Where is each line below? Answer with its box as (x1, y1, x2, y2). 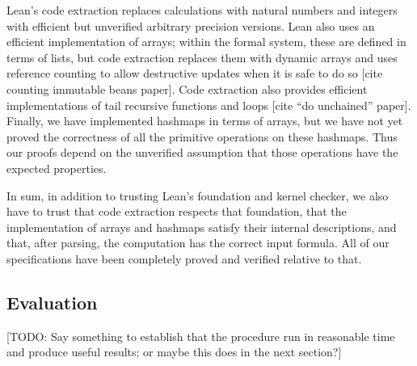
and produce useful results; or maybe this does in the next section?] (6, 343, 342, 360)
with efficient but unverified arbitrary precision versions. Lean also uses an (6, 17, 375, 34)
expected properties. (6, 159, 107, 176)
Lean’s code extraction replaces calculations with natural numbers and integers (6, 2, 398, 18)
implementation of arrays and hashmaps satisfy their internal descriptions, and (6, 218, 397, 235)
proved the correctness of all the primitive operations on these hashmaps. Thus (6, 128, 398, 145)
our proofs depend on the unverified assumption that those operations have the (6, 144, 398, 161)
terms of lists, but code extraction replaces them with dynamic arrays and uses (6, 48, 398, 65)
